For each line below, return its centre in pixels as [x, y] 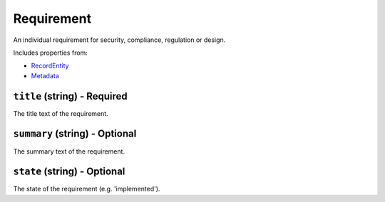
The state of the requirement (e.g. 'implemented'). [87, 189]
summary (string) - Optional [75, 134]
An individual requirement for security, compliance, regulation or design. [119, 40]
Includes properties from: [51, 53]
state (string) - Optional [69, 172]
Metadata [45, 75]
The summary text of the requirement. [69, 151]
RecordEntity [50, 66]
